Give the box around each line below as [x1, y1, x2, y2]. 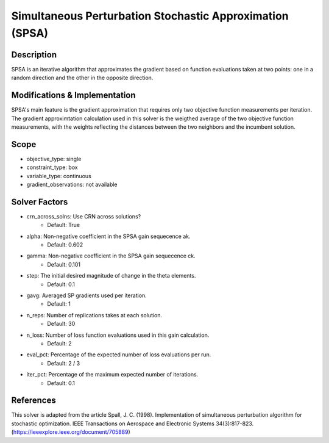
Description [11, 49, 57, 60]
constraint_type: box [26, 164, 79, 171]
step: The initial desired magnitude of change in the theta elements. [26, 272, 196, 279]
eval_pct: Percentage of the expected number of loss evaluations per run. [26, 351, 211, 358]
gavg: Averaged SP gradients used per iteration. [26, 292, 147, 299]
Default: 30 [47, 320, 76, 328]
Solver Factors [11, 196, 68, 207]
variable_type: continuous [26, 172, 91, 179]
